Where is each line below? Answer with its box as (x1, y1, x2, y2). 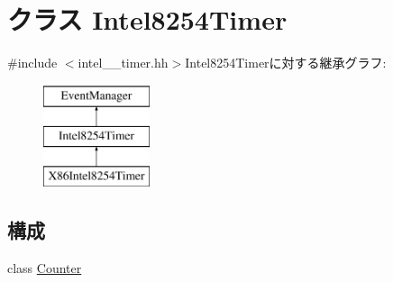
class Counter (7, 258, 82, 277)
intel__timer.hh (78, 53, 169, 72)
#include (7, 53, 58, 72)
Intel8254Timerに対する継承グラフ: (185, 53, 387, 72)
